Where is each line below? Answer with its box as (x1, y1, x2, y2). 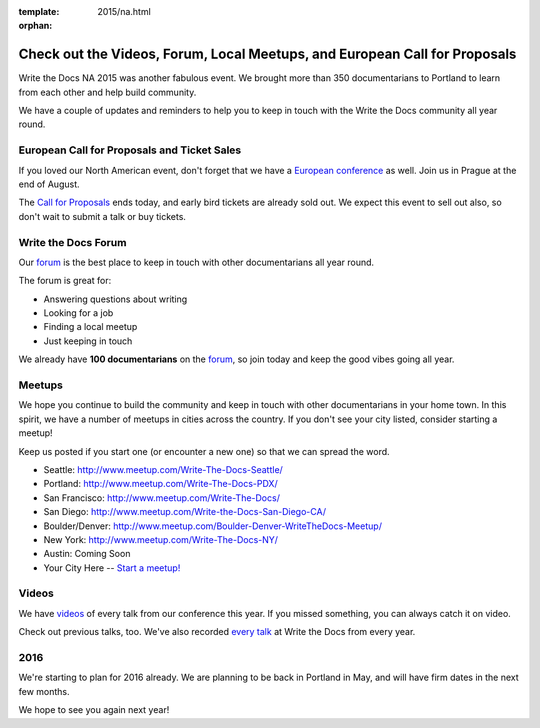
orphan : (18, 20, 53, 32)
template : (18, 6, 60, 17)
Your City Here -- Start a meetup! (43, 561, 181, 574)
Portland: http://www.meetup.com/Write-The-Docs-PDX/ (43, 478, 279, 490)
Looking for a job (43, 307, 114, 319)
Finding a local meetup (43, 321, 138, 333)
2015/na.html (97, 6, 152, 17)
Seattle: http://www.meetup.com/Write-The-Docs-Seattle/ (43, 463, 284, 475)
